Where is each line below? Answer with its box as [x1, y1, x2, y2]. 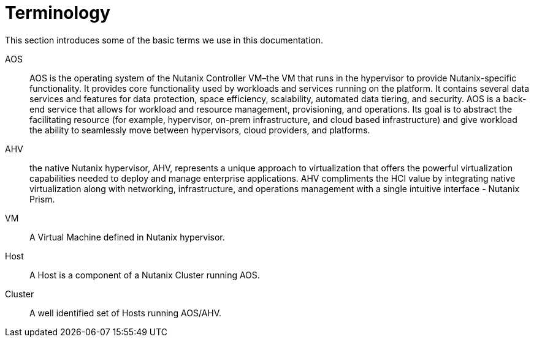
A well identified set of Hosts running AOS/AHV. [29, 307, 222, 318]
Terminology [5, 2, 110, 23]
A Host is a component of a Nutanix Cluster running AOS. [29, 269, 260, 280]
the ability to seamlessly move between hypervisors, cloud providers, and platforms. [29, 124, 370, 135]
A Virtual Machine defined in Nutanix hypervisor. [29, 231, 225, 242]
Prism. [29, 193, 55, 204]
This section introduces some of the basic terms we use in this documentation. [5, 34, 324, 45]
